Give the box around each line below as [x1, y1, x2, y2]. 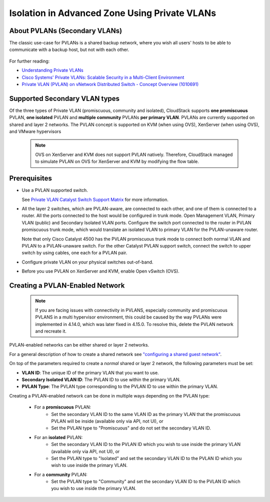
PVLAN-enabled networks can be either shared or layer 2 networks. [9, 342, 149, 348]
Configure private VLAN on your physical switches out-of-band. [21, 259, 153, 265]
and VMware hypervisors [9, 128, 61, 134]
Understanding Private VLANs [21, 67, 83, 73]
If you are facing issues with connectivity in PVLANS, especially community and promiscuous [35, 307, 227, 313]
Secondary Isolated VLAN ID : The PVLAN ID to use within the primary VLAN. [21, 376, 181, 382]
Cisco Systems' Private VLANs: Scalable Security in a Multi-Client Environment [21, 74, 184, 80]
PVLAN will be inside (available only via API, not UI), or [51, 418, 163, 424]
